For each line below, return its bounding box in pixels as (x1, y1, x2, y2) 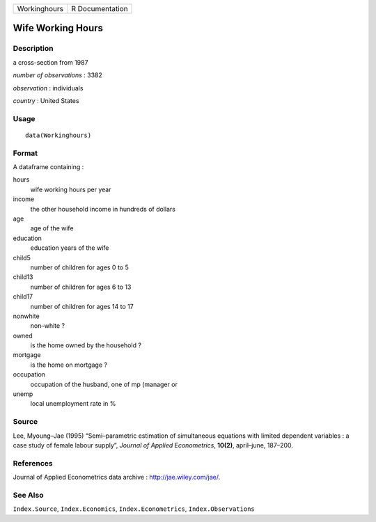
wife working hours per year (30, 185, 111, 193)
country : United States (13, 96, 79, 104)
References (13, 458, 53, 468)
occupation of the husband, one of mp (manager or (30, 380, 178, 388)
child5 (13, 253, 31, 262)
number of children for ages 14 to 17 (30, 302, 134, 310)
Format (13, 148, 38, 158)
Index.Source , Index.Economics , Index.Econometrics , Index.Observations (13, 505, 255, 513)
